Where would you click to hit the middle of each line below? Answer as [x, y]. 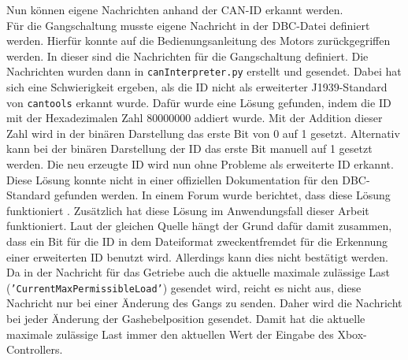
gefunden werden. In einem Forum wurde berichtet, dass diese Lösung [222, 195]
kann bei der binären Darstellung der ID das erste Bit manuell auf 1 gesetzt [189, 148]
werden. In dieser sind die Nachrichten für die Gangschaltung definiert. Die [187, 56]
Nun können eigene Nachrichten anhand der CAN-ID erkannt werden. [175, 9]
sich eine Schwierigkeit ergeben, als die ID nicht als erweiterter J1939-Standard [197, 87]
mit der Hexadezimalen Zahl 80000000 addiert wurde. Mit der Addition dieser [195, 118]
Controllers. [35, 349]
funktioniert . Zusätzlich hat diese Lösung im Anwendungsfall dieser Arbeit [188, 210]
